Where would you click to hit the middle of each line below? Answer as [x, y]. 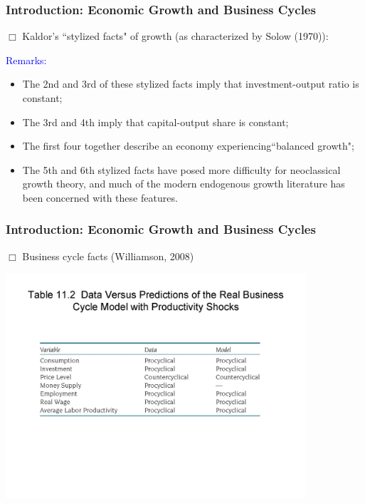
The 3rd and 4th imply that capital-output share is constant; [155, 122]
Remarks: [26, 60]
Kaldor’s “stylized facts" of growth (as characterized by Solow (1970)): [175, 36]
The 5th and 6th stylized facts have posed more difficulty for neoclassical [181, 169]
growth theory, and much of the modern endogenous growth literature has [184, 184]
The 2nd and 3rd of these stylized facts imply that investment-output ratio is [191, 84]
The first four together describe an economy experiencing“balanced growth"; [188, 146]
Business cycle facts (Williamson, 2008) [108, 256]
